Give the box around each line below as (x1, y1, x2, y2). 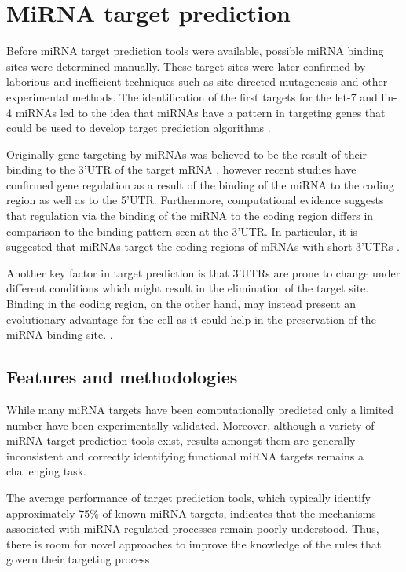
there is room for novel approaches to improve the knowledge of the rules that (6, 535, 382, 552)
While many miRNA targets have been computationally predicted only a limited (6, 401, 394, 418)
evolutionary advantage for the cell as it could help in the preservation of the (6, 310, 376, 327)
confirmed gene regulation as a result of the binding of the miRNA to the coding (6, 176, 394, 192)
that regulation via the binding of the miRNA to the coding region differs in (6, 207, 374, 224)
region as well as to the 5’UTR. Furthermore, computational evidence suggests (6, 192, 384, 208)
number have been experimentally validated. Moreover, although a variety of (6, 416, 375, 433)
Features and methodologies (6, 365, 238, 389)
